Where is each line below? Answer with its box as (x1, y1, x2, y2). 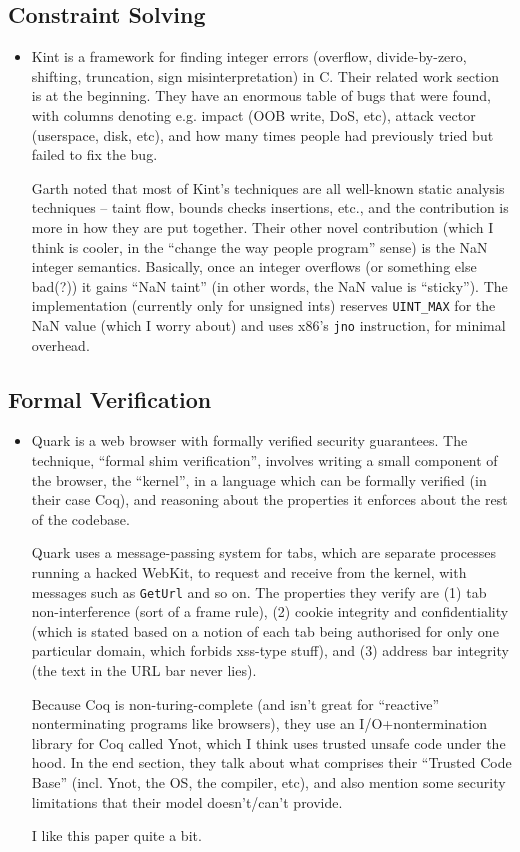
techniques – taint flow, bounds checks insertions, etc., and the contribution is (31, 197, 509, 218)
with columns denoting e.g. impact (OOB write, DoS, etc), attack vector (31, 104, 476, 125)
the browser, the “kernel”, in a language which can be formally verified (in (31, 469, 487, 490)
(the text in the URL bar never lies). (31, 660, 257, 681)
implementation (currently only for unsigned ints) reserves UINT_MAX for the (31, 295, 496, 316)
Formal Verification (8, 383, 212, 414)
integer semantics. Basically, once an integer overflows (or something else (31, 256, 477, 277)
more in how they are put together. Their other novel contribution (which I (31, 216, 494, 237)
